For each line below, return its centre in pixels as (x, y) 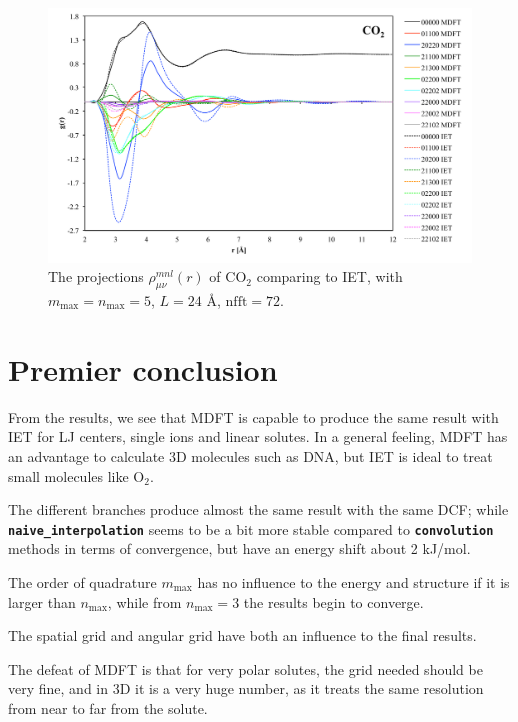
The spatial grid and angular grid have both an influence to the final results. (242, 635)
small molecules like (68, 475)
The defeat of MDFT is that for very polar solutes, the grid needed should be (245, 668)
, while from (144, 601)
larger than (42, 601)
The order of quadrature (82, 581)
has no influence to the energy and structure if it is (353, 581)
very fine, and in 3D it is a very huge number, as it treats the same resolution (246, 688)
